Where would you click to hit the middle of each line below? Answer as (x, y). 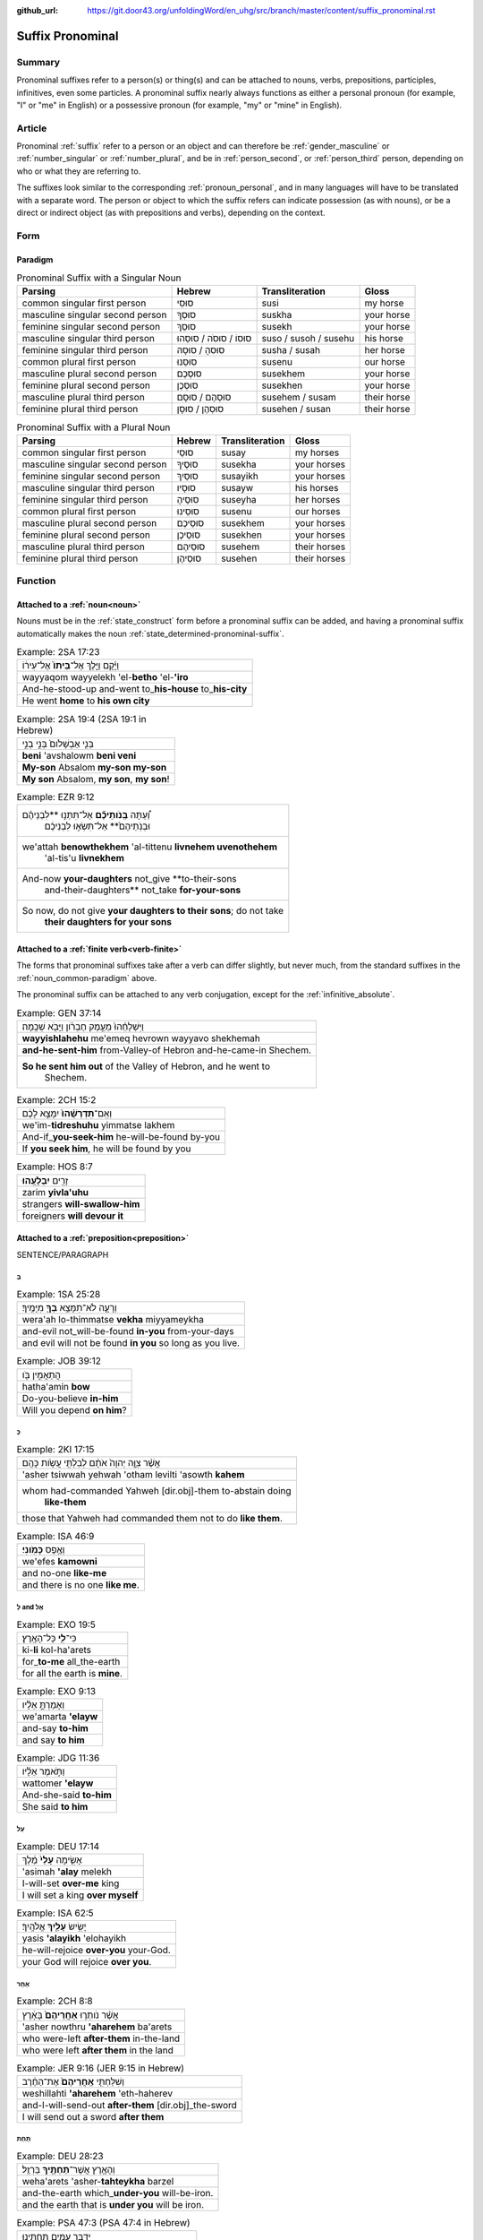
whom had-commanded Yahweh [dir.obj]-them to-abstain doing (157, 1490)
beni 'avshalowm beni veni (79, 755)
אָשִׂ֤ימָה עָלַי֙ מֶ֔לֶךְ (52, 1859)
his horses (317, 487)
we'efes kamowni (59, 1562)
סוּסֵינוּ (188, 511)
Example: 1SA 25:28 (59, 1295)
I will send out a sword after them (93, 2116)
